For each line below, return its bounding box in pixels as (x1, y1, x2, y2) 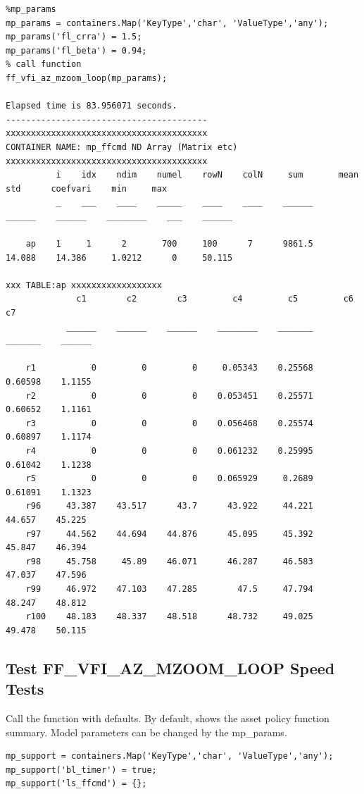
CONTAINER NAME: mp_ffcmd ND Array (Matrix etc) (6, 142, 238, 152)
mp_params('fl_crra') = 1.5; (6, 32, 142, 42)
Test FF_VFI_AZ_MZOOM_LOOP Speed (6, 657, 335, 678)
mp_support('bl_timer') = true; (6, 764, 157, 775)
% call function (6, 59, 82, 70)
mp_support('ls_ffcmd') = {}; (6, 779, 147, 789)
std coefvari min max (6, 183, 168, 194)
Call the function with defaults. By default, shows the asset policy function (6, 710, 330, 725)
